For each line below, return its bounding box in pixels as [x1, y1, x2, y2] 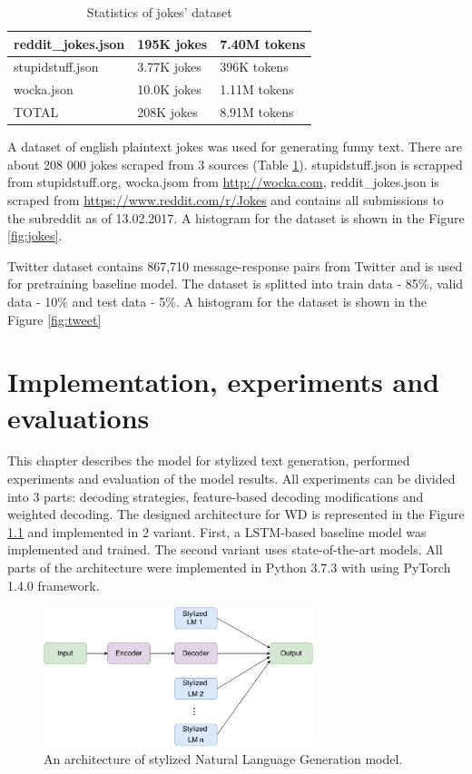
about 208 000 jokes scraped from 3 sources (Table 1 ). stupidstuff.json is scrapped [7, 154, 463, 173]
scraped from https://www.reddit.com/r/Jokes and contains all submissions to [7, 191, 444, 209]
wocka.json [14, 80, 74, 99]
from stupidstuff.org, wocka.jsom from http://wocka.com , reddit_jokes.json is [7, 172, 439, 191]
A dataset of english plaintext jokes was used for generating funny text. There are [7, 137, 463, 156]
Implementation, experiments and [7, 363, 439, 400]
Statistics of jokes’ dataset [86, 3, 232, 21]
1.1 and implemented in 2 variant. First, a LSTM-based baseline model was [7, 522, 427, 541]
